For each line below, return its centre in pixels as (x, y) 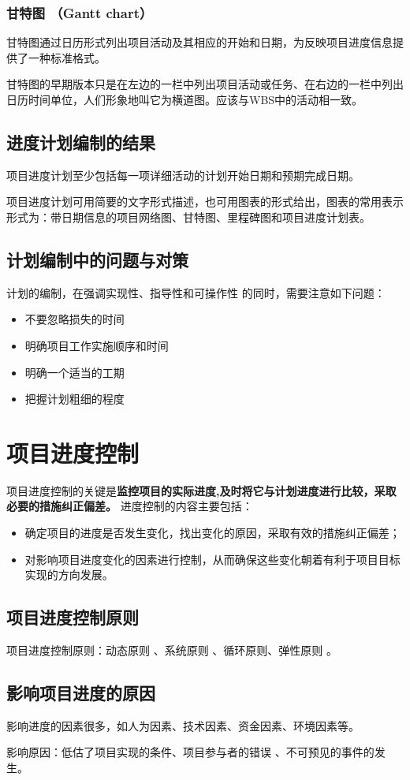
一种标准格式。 (67, 57)
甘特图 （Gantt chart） (80, 12)
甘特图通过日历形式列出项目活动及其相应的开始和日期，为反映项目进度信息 (199, 42)
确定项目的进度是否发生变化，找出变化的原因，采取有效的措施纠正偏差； (212, 533)
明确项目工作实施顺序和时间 (97, 345)
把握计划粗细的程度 (75, 399)
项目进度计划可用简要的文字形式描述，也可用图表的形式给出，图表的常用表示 (205, 202)
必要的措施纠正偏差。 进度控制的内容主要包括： (130, 506)
